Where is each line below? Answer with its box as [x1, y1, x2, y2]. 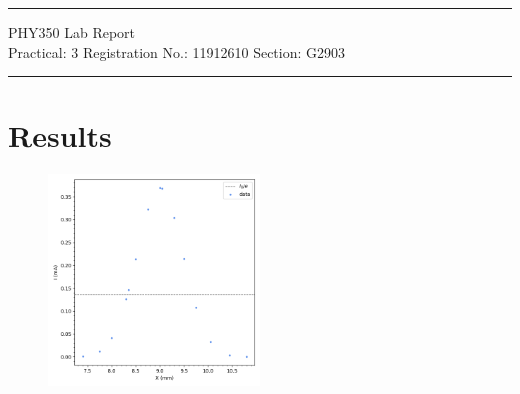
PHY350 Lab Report [8, 22, 136, 42]
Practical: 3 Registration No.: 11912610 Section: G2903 [8, 41, 346, 62]
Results [8, 115, 112, 156]
